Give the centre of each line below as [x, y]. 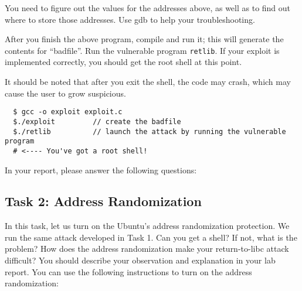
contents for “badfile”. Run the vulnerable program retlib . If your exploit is [142, 50]
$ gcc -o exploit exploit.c [68, 112]
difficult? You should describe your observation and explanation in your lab [140, 260]
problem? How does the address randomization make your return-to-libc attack [147, 249]
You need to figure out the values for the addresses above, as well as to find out [148, 8]
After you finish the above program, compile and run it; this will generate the [144, 39]
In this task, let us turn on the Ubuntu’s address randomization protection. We [147, 226]
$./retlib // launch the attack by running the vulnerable [150, 131]
